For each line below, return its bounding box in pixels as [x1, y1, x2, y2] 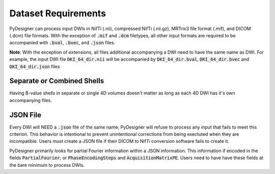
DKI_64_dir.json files [9, 63, 60, 69]
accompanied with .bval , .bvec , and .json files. [9, 40, 116, 46]
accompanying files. [9, 97, 52, 103]
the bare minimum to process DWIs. [9, 162, 85, 168]
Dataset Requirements [9, 8, 106, 19]
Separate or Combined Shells [9, 77, 104, 85]
